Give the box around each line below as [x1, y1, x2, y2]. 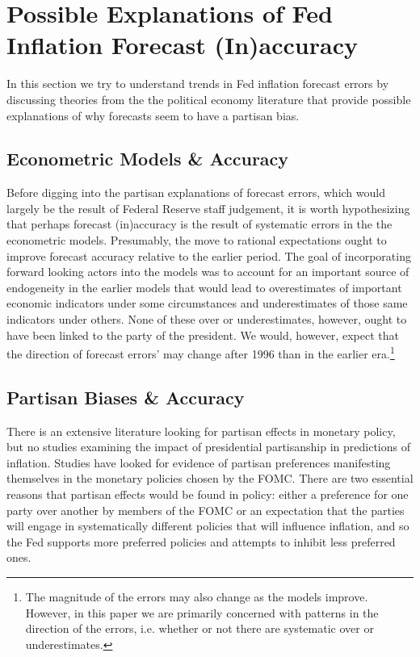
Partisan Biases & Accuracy [6, 384, 245, 409]
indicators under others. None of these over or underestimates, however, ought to [6, 311, 407, 328]
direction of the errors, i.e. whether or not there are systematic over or [25, 620, 374, 637]
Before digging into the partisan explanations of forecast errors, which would [6, 184, 385, 201]
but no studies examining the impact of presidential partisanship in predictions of [6, 438, 410, 455]
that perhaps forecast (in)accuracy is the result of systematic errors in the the [6, 216, 393, 232]
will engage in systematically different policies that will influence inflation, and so [6, 517, 409, 534]
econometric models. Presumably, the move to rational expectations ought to [6, 232, 387, 249]
